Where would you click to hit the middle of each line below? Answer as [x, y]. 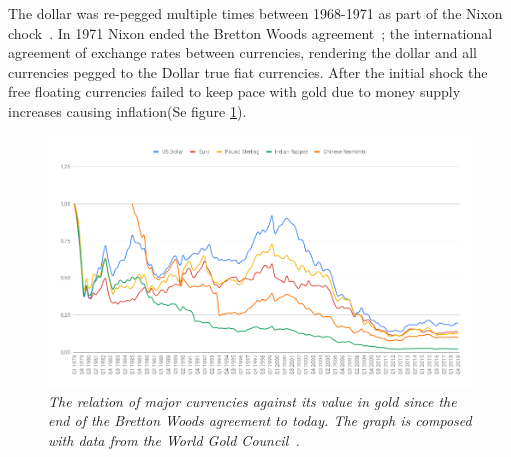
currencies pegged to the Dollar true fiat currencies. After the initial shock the [248, 71]
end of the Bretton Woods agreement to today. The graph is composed [260, 420]
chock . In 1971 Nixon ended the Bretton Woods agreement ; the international [250, 32]
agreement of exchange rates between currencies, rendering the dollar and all [243, 52]
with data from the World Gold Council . [174, 439]
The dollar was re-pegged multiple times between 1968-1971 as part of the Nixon [255, 13]
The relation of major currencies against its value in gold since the [252, 400]
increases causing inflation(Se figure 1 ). [127, 110]
